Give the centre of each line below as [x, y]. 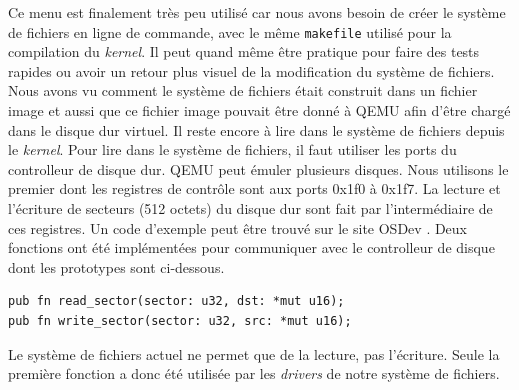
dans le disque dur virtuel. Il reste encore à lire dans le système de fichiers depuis [256, 129]
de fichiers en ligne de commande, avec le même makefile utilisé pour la [230, 31]
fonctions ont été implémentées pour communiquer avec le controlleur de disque [251, 247]
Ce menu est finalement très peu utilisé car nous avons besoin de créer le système [257, 12]
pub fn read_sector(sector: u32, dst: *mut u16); [176, 301]
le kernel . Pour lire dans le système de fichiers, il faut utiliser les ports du [232, 149]
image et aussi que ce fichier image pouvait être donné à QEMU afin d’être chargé [259, 110]
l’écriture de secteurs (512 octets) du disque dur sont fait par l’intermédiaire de [250, 208]
